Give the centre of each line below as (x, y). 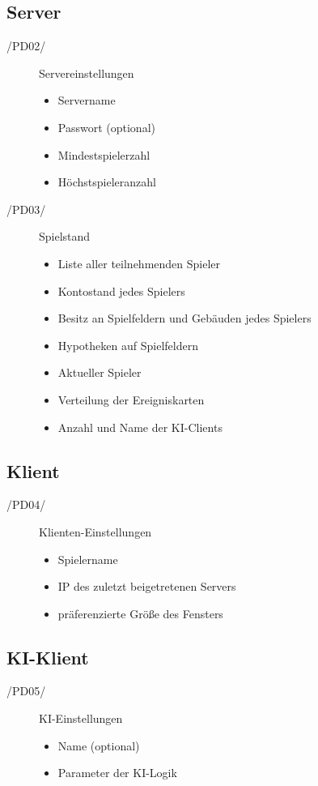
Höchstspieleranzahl (107, 182)
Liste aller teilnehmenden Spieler (139, 263)
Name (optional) (99, 745)
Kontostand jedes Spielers (121, 290)
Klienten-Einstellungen (95, 531)
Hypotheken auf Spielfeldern (128, 345)
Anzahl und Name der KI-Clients (140, 427)
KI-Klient (48, 657)
